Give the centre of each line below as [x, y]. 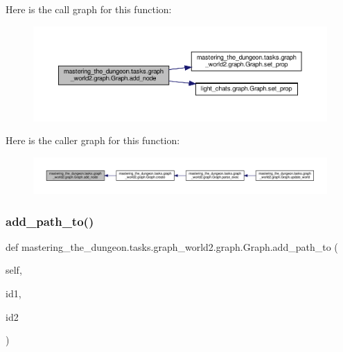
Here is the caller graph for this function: [93, 140]
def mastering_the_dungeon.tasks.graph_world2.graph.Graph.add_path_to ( [172, 246]
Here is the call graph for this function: [89, 9]
